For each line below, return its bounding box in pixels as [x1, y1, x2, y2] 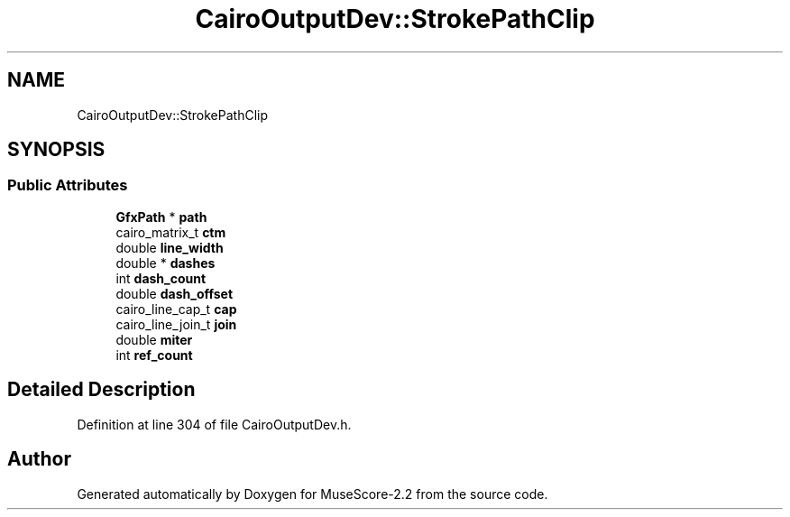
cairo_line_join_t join [115, 316, 237, 332]
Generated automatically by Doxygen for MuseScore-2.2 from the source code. [77, 485, 548, 502]
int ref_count [115, 346, 193, 363]
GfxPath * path [115, 208, 207, 225]
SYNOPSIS [7, 138, 106, 162]
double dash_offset [115, 285, 234, 301]
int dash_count [115, 270, 207, 286]
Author [7, 448, 71, 471]
